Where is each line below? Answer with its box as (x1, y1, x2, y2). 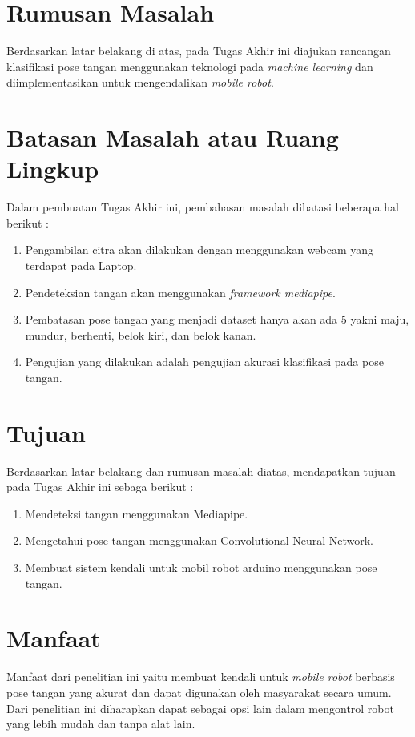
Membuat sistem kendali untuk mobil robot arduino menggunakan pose (25, 559, 377, 576)
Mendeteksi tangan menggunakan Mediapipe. (25, 505, 248, 522)
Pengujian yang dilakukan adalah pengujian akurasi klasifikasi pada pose (25, 353, 384, 370)
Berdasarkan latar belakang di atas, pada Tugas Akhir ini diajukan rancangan (6, 42, 391, 59)
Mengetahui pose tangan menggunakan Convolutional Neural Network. (25, 532, 373, 549)
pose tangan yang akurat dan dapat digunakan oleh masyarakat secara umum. (6, 683, 392, 700)
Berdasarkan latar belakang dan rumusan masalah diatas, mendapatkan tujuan (6, 462, 396, 479)
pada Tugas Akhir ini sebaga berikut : (6, 478, 194, 495)
